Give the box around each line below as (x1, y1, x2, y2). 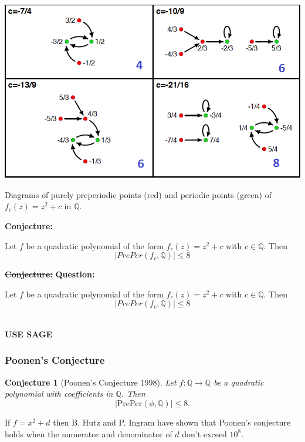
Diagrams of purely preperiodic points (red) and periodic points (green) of (5, 188, 272, 200)
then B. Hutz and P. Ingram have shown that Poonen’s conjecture (53, 416, 291, 428)
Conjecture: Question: (5, 268, 95, 280)
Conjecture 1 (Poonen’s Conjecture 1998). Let (5, 376, 177, 388)
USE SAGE (5, 327, 53, 340)
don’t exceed (182, 427, 227, 440)
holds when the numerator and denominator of (5, 427, 172, 440)
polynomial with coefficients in (5, 387, 113, 400)
